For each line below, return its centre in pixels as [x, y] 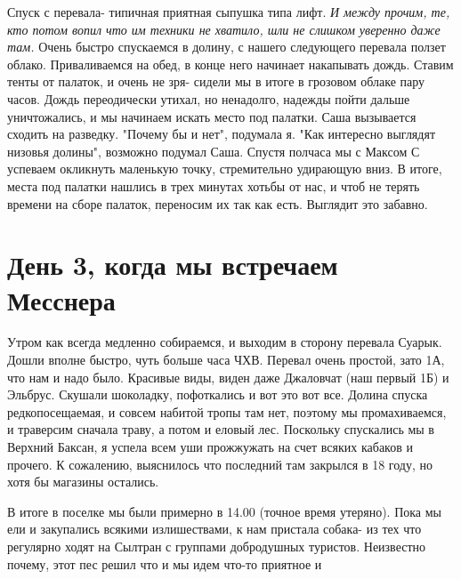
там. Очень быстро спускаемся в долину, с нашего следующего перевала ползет [226, 47]
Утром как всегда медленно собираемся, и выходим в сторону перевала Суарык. [225, 342]
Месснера [61, 299]
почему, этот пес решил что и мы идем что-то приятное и [165, 563]
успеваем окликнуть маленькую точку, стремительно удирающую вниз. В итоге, [225, 169]
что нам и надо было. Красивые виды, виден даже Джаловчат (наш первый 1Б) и [228, 377]
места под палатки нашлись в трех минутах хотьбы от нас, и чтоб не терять [214, 185]
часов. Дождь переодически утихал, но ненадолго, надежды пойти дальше [209, 98]
